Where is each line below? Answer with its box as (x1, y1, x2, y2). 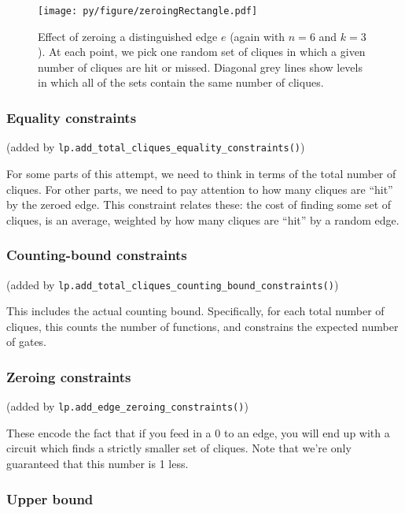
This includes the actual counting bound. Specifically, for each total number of (6, 303, 385, 319)
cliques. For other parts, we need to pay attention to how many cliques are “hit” (6, 180, 393, 197)
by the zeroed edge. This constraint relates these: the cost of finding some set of (6, 196, 392, 213)
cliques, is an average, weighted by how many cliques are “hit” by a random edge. (6, 211, 399, 228)
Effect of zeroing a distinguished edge (38, 28, 218, 44)
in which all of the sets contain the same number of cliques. (38, 74, 324, 91)
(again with (230, 28, 285, 44)
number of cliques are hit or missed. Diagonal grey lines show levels (38, 58, 363, 75)
